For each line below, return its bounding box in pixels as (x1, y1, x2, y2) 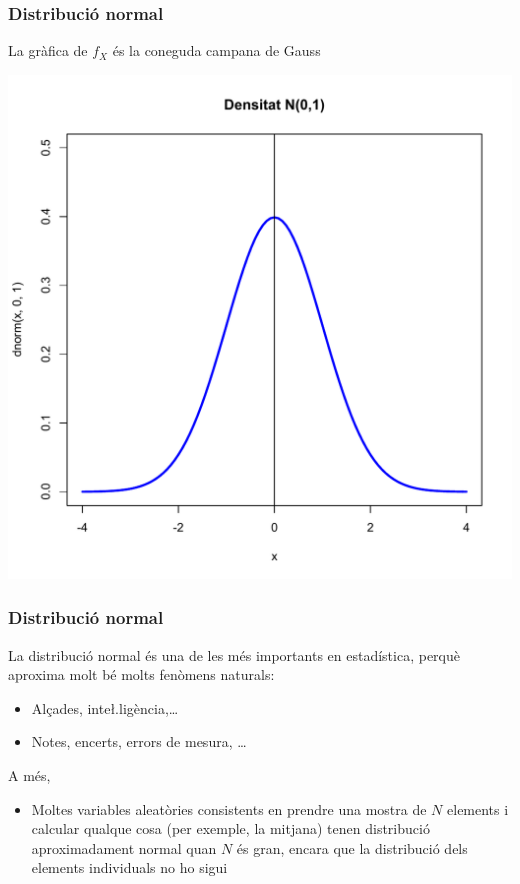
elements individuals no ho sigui (31, 857, 228, 878)
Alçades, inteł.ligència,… (31, 697, 179, 718)
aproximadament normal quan (31, 837, 217, 858)
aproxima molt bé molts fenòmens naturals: (8, 664, 275, 685)
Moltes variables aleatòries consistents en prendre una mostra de (31, 798, 427, 819)
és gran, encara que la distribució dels (236, 837, 468, 858)
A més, (8, 765, 51, 785)
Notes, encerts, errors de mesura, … (31, 731, 247, 752)
